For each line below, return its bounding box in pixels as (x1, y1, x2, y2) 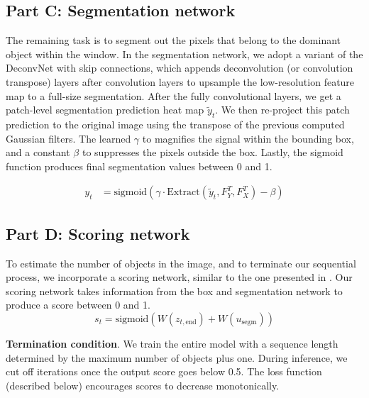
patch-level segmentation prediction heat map (6, 102, 204, 117)
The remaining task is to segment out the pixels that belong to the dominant (6, 33, 341, 48)
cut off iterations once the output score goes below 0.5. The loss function (6, 364, 322, 379)
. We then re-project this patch (215, 102, 350, 117)
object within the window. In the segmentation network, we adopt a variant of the (6, 46, 363, 61)
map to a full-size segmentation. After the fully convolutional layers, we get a (6, 88, 341, 103)
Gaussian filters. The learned (6, 131, 131, 145)
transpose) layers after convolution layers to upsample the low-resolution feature (6, 74, 355, 89)
